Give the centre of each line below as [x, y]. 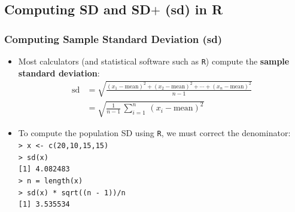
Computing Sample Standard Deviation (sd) [113, 39]
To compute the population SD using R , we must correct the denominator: [154, 133]
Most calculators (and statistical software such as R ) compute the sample [154, 61]
